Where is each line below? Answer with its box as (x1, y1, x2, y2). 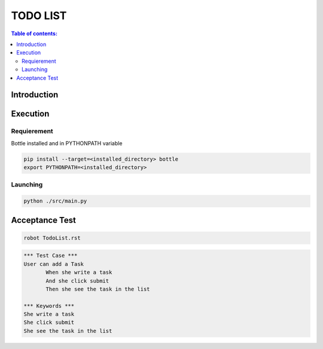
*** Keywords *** (23, 302, 75, 309)
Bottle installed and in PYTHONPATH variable (11, 139, 123, 146)
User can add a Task (23, 261, 84, 267)
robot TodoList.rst (23, 234, 81, 241)
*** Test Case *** (23, 252, 78, 259)
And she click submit (45, 277, 109, 284)
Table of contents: (11, 30, 58, 37)
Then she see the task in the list (45, 286, 150, 292)
